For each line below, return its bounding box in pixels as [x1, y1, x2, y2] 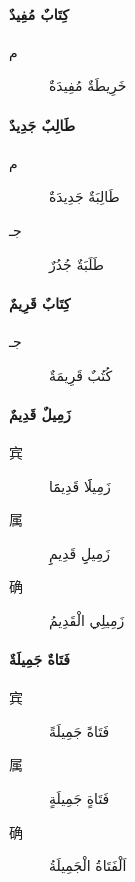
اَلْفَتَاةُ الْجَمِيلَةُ [49, 855, 127, 876]
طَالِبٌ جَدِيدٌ [9, 114, 76, 135]
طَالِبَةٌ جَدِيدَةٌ [49, 186, 120, 207]
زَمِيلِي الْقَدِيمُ [49, 609, 125, 630]
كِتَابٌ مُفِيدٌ [9, 3, 69, 24]
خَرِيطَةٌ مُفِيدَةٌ [49, 75, 127, 96]
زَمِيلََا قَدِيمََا [49, 475, 111, 496]
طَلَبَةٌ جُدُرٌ [49, 253, 104, 274]
